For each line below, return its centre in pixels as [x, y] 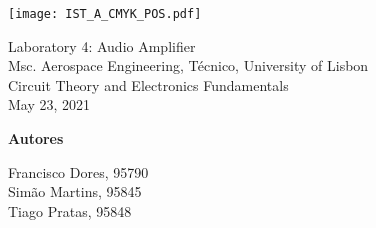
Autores [36, 138]
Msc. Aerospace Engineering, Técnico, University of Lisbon [188, 65]
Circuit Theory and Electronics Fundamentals [148, 84]
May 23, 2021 [49, 104]
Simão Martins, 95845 [75, 191]
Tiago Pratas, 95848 [70, 210]
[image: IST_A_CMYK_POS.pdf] [105, 14]
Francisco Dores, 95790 [78, 171]
